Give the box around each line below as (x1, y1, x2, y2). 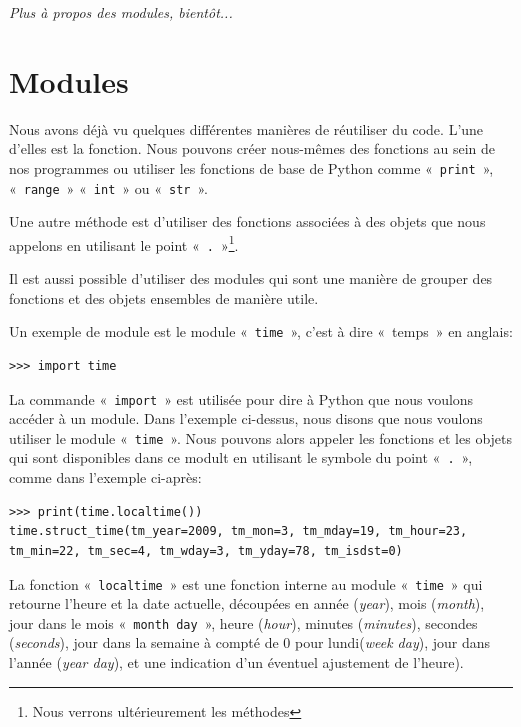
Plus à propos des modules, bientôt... (9, 2, 233, 22)
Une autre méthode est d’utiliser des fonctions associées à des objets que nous (9, 211, 486, 232)
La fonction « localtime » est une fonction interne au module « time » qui (9, 573, 483, 594)
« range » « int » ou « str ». (9, 177, 208, 198)
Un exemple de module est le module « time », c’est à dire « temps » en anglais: (9, 321, 513, 342)
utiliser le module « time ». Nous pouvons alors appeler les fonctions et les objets (9, 427, 513, 448)
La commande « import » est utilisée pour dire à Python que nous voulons (9, 388, 474, 409)
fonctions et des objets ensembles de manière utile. (9, 287, 319, 308)
